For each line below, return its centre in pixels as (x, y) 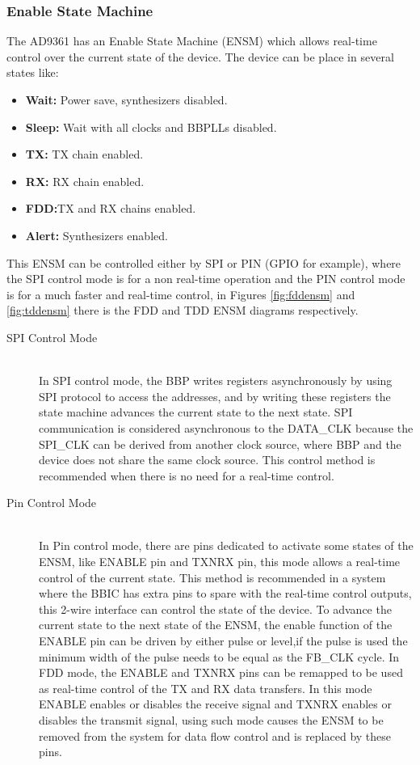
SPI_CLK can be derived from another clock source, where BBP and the (220, 444)
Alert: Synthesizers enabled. (97, 235)
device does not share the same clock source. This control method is (207, 460)
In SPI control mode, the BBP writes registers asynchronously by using (216, 380)
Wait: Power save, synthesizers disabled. (126, 99)
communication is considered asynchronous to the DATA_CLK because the (226, 427)
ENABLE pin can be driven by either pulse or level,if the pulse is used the (223, 641)
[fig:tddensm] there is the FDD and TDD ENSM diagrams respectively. (183, 310)
